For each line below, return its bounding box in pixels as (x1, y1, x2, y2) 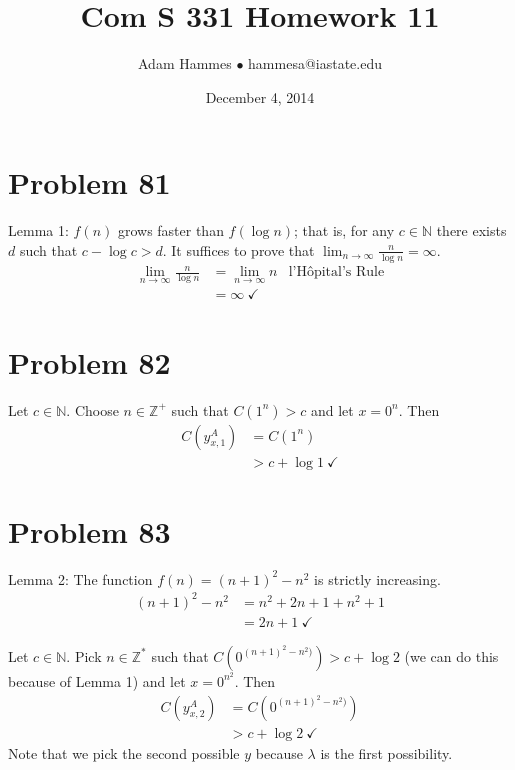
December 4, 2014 (205, 86, 315, 107)
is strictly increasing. (314, 568, 441, 589)
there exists (436, 220, 507, 241)
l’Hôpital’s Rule (288, 265, 385, 280)
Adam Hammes (137, 53, 232, 74)
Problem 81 (8, 162, 171, 203)
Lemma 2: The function (8, 568, 153, 589)
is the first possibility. (320, 742, 453, 763)
